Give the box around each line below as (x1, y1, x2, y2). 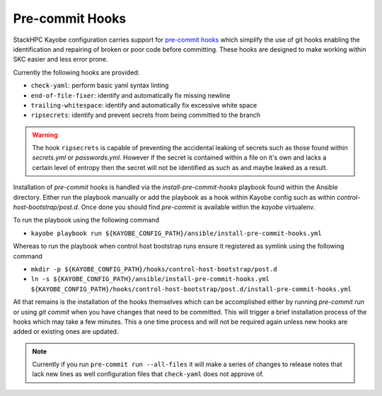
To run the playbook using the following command (13, 216, 159, 225)
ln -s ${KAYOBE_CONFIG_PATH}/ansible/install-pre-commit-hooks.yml (30, 275, 270, 283)
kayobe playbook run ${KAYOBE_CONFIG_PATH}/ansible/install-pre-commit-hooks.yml (30, 229, 322, 237)
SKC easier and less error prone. (13, 55, 109, 64)
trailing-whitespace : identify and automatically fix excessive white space (30, 101, 257, 109)
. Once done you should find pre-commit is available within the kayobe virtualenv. (77, 203, 316, 212)
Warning (32, 130, 58, 139)
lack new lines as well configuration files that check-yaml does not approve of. (32, 370, 265, 378)
